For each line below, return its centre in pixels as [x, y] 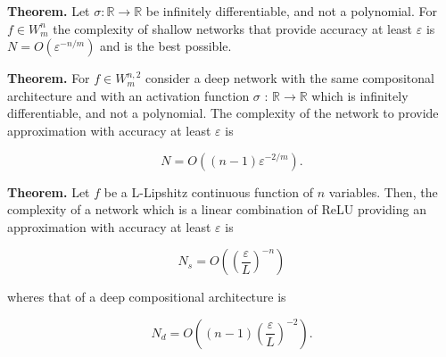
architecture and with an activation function [128, 95]
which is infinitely [360, 95]
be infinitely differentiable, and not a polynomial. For [291, 11]
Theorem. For [49, 78]
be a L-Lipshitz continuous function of [209, 191]
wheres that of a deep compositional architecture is [147, 297]
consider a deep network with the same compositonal [290, 78]
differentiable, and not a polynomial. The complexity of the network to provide [223, 113]
